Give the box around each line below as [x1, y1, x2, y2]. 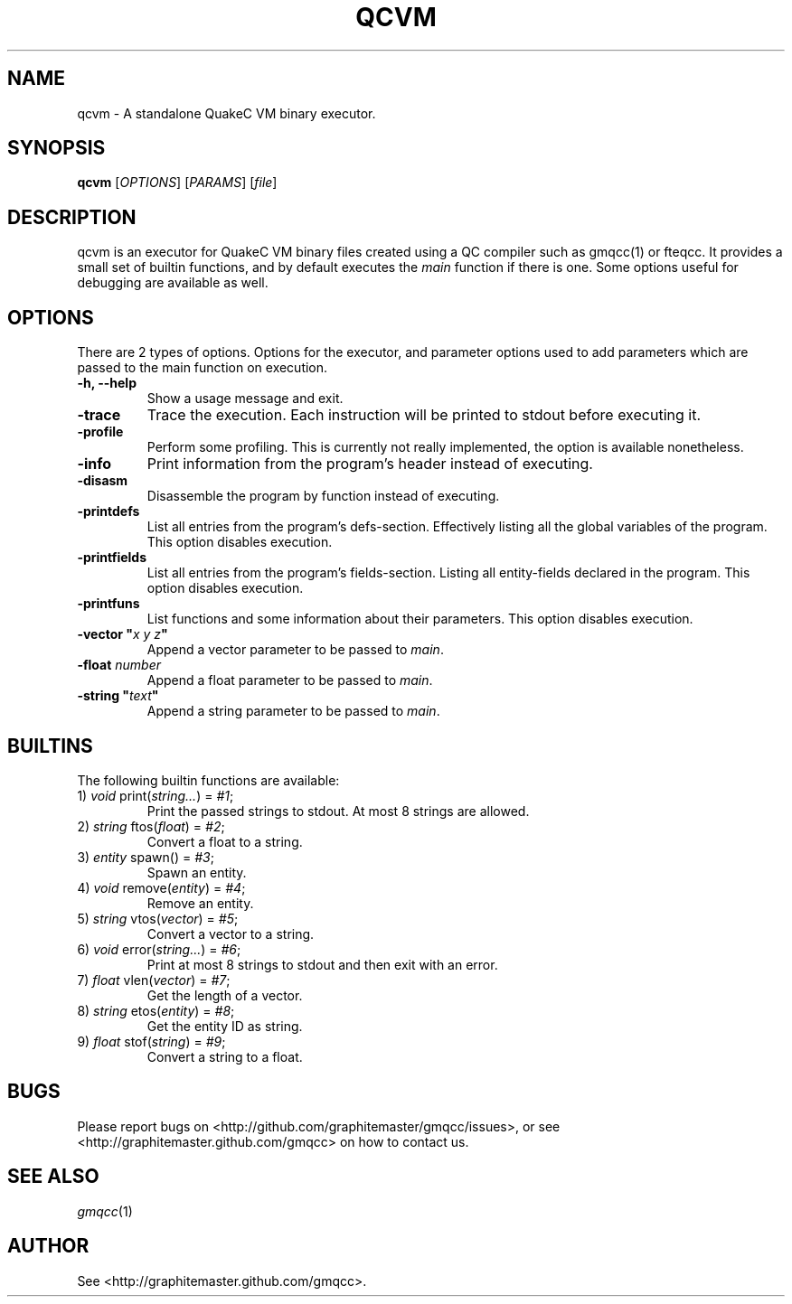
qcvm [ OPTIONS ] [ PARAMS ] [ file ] [77, 174, 278, 191]
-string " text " [77, 688, 159, 704]
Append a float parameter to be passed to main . [146, 672, 433, 689]
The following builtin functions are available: [77, 772, 340, 788]
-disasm [77, 473, 128, 489]
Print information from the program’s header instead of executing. [146, 455, 593, 474]
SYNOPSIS [7, 136, 106, 160]
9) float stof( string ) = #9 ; [77, 1033, 226, 1049]
